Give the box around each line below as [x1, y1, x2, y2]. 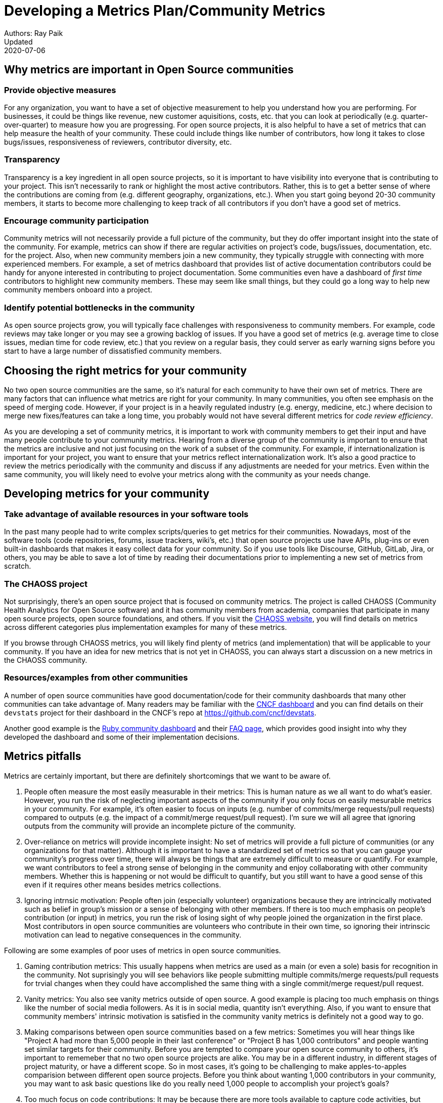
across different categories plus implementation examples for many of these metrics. [4, 623, 287, 632]
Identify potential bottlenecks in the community [4, 302, 195, 313]
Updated [4, 37, 33, 46]
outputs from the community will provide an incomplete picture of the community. [24, 821, 296, 830]
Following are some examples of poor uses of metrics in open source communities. [4, 946, 281, 955]
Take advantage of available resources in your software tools [4, 508, 249, 519]
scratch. [4, 562, 31, 571]
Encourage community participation [4, 216, 149, 226]
